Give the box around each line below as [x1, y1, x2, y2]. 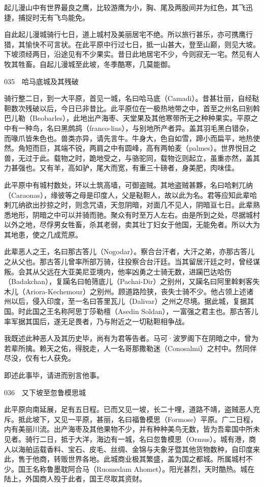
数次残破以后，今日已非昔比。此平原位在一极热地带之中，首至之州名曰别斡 [11, 102, 260, 113]
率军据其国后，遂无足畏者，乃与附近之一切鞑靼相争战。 [4, 316, 189, 326]
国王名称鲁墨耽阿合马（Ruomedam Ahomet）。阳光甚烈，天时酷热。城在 [18, 463, 255, 474]
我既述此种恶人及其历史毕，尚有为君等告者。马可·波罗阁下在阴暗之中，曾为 [4, 333, 258, 343]
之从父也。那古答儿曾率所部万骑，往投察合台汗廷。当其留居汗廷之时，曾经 [4, 256, 253, 267]
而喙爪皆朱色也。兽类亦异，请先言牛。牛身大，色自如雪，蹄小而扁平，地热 [4, 132, 253, 143]
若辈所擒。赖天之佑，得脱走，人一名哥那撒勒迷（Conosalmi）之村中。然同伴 [4, 342, 257, 353]
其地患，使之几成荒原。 [4, 229, 82, 239]
